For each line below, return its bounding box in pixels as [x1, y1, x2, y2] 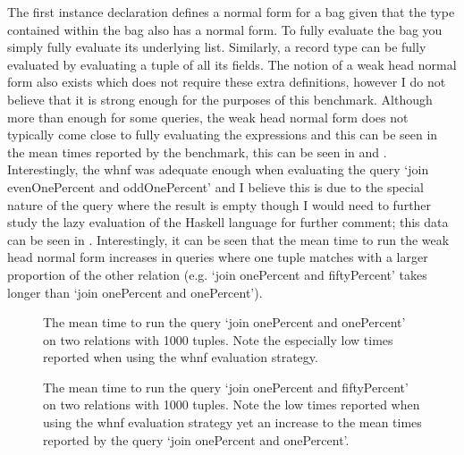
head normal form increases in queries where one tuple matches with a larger [7, 248, 428, 266]
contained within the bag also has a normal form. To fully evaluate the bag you [7, 20, 443, 38]
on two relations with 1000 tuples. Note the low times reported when [43, 395, 420, 414]
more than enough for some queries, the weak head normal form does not [7, 107, 409, 126]
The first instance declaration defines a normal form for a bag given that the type [7, 3, 455, 21]
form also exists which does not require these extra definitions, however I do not [7, 72, 446, 91]
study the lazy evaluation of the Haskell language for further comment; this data [7, 213, 449, 232]
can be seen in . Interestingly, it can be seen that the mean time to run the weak [7, 230, 450, 249]
